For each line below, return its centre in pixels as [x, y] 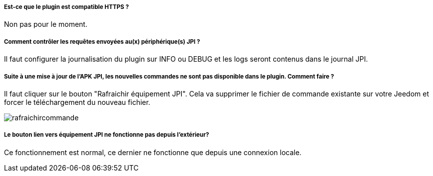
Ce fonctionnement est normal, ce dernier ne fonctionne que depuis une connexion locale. [153, 152]
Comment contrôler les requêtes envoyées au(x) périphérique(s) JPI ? [102, 42]
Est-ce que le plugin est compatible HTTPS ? [66, 7]
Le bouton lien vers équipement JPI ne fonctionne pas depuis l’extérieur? [107, 135]
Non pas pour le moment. [46, 24]
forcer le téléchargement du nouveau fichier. [77, 102]
